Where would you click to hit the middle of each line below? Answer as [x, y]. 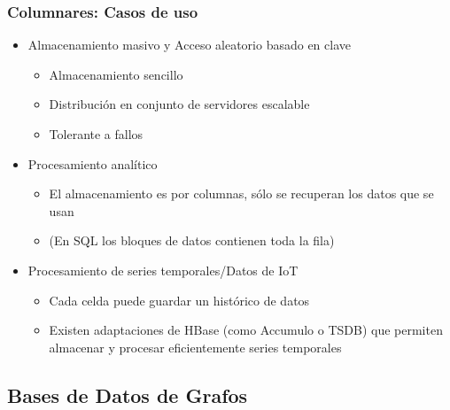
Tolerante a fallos [96, 134]
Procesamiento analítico [93, 163]
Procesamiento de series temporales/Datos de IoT [163, 270]
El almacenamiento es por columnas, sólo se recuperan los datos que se [241, 193]
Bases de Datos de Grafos [128, 395]
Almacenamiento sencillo [116, 74]
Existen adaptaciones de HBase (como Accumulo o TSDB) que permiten [246, 330]
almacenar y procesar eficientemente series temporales [195, 347]
